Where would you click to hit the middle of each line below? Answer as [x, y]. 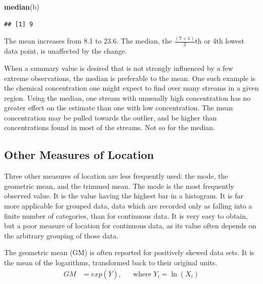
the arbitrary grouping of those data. [61, 235]
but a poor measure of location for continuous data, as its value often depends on [130, 226]
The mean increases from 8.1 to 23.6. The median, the [88, 41]
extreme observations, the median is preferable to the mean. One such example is [130, 78]
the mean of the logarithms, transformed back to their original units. [111, 262]
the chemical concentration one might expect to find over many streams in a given [131, 88]
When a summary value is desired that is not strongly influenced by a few [119, 68]
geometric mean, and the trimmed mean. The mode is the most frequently [119, 186]
